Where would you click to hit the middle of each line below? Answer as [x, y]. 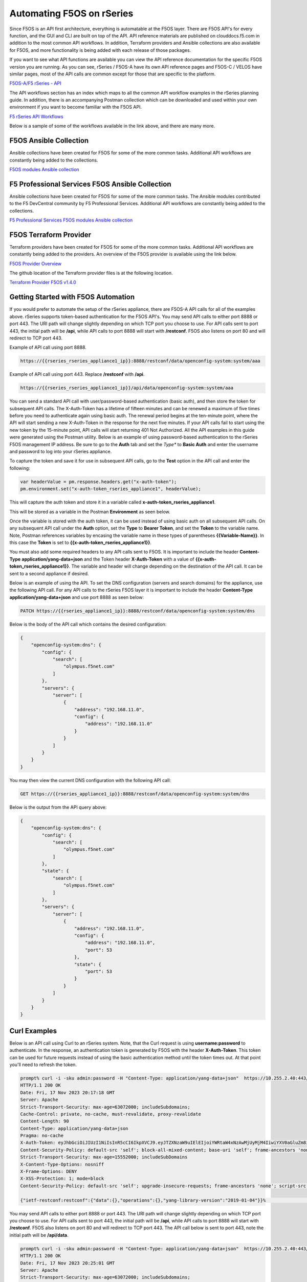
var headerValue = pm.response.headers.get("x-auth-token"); [98, 482]
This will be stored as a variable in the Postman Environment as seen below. [90, 512]
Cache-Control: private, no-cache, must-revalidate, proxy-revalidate [111, 1114]
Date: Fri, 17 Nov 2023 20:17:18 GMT [68, 1093]
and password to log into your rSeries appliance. [61, 452]
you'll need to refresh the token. [43, 1065]
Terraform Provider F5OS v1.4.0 [43, 283]
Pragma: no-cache [42, 1136]
